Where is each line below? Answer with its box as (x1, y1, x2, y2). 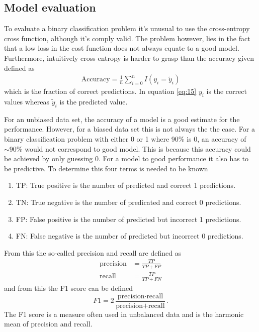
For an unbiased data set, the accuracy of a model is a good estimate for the (4, 114, 240, 124)
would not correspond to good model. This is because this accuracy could (25, 143, 251, 154)
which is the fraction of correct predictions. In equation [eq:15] (4, 86, 197, 96)
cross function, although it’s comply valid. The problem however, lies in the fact (4, 33, 250, 43)
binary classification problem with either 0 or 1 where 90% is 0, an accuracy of (4, 133, 246, 144)
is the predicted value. (59, 96, 128, 106)
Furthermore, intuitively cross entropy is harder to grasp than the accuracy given (4, 52, 254, 63)
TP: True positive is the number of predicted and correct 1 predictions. (16, 180, 236, 190)
